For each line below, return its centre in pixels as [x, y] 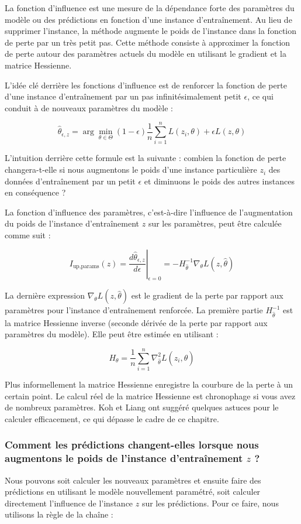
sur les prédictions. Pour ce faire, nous [210, 503]
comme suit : [28, 235]
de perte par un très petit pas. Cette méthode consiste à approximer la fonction [148, 42]
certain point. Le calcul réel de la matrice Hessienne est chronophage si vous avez [150, 395]
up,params [86, 267]
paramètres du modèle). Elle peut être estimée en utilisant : [112, 334]
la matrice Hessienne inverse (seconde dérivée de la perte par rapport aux [136, 322]
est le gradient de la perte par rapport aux [207, 295]
